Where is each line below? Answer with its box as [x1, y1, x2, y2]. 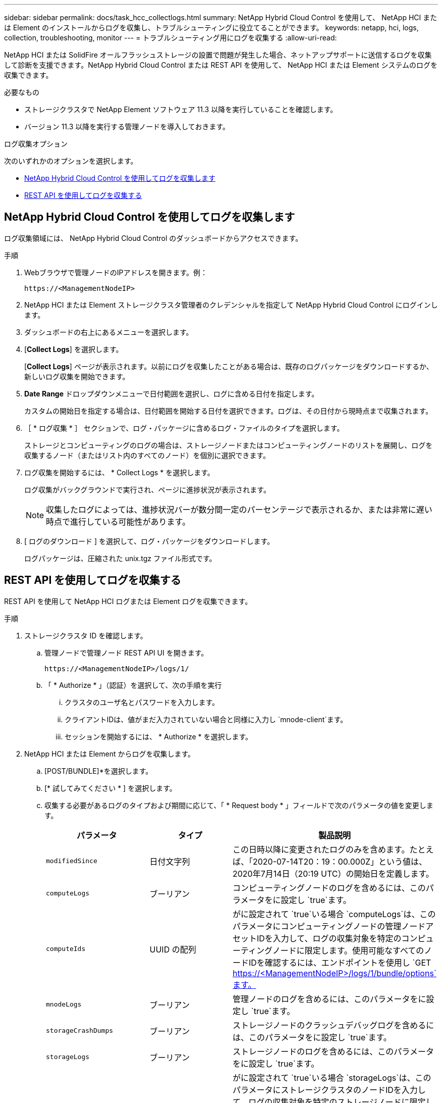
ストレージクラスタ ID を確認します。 [24, 631, 147, 640]
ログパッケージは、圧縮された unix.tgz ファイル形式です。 [24, 554, 216, 563]
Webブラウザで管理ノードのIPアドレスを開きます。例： [24, 268, 208, 277]
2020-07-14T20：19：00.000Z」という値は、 [253, 856, 427, 867]
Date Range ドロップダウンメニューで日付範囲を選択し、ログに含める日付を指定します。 [24, 389, 319, 398]
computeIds [46, 945, 86, 953]
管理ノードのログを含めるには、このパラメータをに [233, 993, 426, 1004]
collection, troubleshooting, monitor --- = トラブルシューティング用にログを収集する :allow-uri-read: [4, 33, 337, 42]
